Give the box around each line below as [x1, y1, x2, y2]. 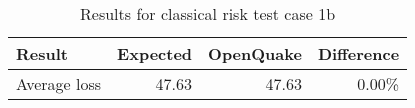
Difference [317, 42, 400, 65]
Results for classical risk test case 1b [80, 2, 336, 25]
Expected [117, 42, 193, 65]
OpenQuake [208, 42, 302, 65]
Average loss [16, 72, 102, 95]
